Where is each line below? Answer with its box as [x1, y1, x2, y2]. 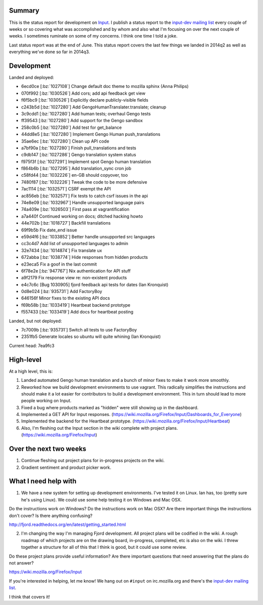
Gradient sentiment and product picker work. [21, 464, 112, 470]
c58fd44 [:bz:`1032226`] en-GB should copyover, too [21, 172, 128, 178]
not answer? [9, 560, 34, 566]
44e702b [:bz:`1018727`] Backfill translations [21, 220, 111, 226]
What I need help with [9, 477, 76, 485]
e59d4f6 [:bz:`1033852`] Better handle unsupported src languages [21, 233, 155, 239]
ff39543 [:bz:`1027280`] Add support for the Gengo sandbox [21, 118, 143, 124]
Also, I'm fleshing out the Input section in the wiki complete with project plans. [21, 425, 178, 431]
